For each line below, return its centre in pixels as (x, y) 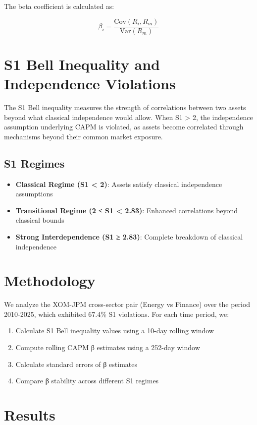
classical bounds (40, 220)
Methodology (50, 280)
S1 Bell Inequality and (82, 64)
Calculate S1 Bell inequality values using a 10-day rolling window (115, 331)
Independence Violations (90, 84)
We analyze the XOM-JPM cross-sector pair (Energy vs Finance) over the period (127, 304)
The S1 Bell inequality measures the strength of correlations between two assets (125, 107)
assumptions (34, 194)
